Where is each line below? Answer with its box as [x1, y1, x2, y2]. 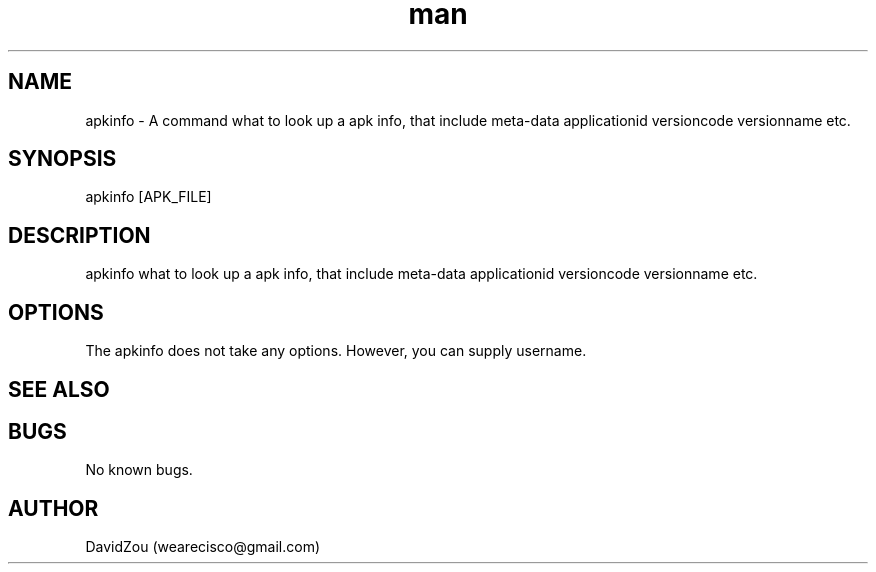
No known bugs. [85, 461, 193, 479]
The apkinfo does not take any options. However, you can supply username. [85, 342, 587, 360]
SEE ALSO [8, 376, 110, 402]
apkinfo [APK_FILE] [85, 188, 212, 206]
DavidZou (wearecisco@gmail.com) [85, 538, 321, 556]
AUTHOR [8, 495, 99, 521]
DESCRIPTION [8, 222, 151, 248]
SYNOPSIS [8, 146, 117, 172]
